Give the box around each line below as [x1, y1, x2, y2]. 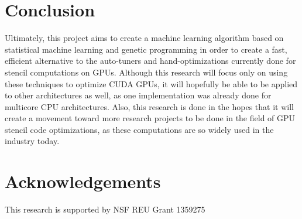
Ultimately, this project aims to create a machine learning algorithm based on [5, 32, 284, 44]
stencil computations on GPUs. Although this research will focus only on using [5, 66, 288, 78]
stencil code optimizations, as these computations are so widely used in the [5, 123, 274, 135]
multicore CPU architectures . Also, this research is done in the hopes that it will [5, 100, 294, 112]
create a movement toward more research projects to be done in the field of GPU [5, 112, 296, 124]
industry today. [5, 135, 60, 147]
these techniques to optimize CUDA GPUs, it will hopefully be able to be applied [5, 77, 298, 90]
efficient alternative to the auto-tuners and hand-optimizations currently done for [5, 54, 296, 67]
